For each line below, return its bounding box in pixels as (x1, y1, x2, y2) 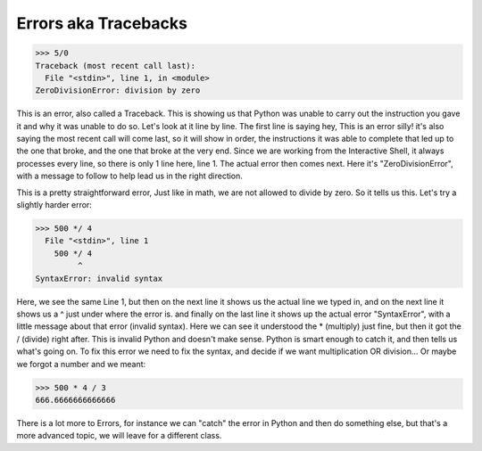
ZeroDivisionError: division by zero (35, 86, 201, 95)
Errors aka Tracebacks (16, 13, 187, 33)
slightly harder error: (16, 200, 93, 210)
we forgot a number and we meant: (16, 358, 146, 369)
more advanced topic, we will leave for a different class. (16, 430, 222, 441)
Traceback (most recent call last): (35, 61, 196, 70)
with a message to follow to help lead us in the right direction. (16, 170, 243, 182)
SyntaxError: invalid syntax (35, 273, 163, 283)
